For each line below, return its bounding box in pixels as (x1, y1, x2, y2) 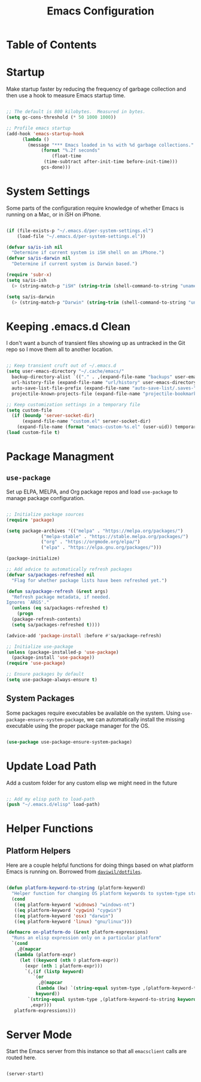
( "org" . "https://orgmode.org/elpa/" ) (41, 539, 141, 545)
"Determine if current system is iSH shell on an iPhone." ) (11, 249, 165, 256)
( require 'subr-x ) (6, 272, 52, 278)
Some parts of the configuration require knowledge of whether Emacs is (6, 204, 184, 212)
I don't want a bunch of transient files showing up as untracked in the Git (6, 340, 185, 347)
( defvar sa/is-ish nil (6, 244, 63, 250)
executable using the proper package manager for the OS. (6, 722, 150, 729)
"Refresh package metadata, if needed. (11, 594, 111, 600)
